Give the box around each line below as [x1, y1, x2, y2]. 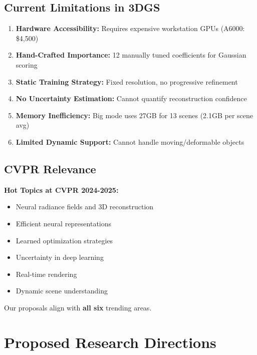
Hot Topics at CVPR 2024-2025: [4, 184, 119, 195]
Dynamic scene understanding [16, 285, 108, 296]
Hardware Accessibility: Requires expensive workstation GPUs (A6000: [16, 23, 245, 34]
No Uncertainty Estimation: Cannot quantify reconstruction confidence [16, 93, 247, 104]
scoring [16, 59, 38, 70]
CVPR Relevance [4, 161, 96, 176]
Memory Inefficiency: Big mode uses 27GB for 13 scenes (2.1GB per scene [16, 110, 253, 120]
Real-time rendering [16, 268, 77, 279]
